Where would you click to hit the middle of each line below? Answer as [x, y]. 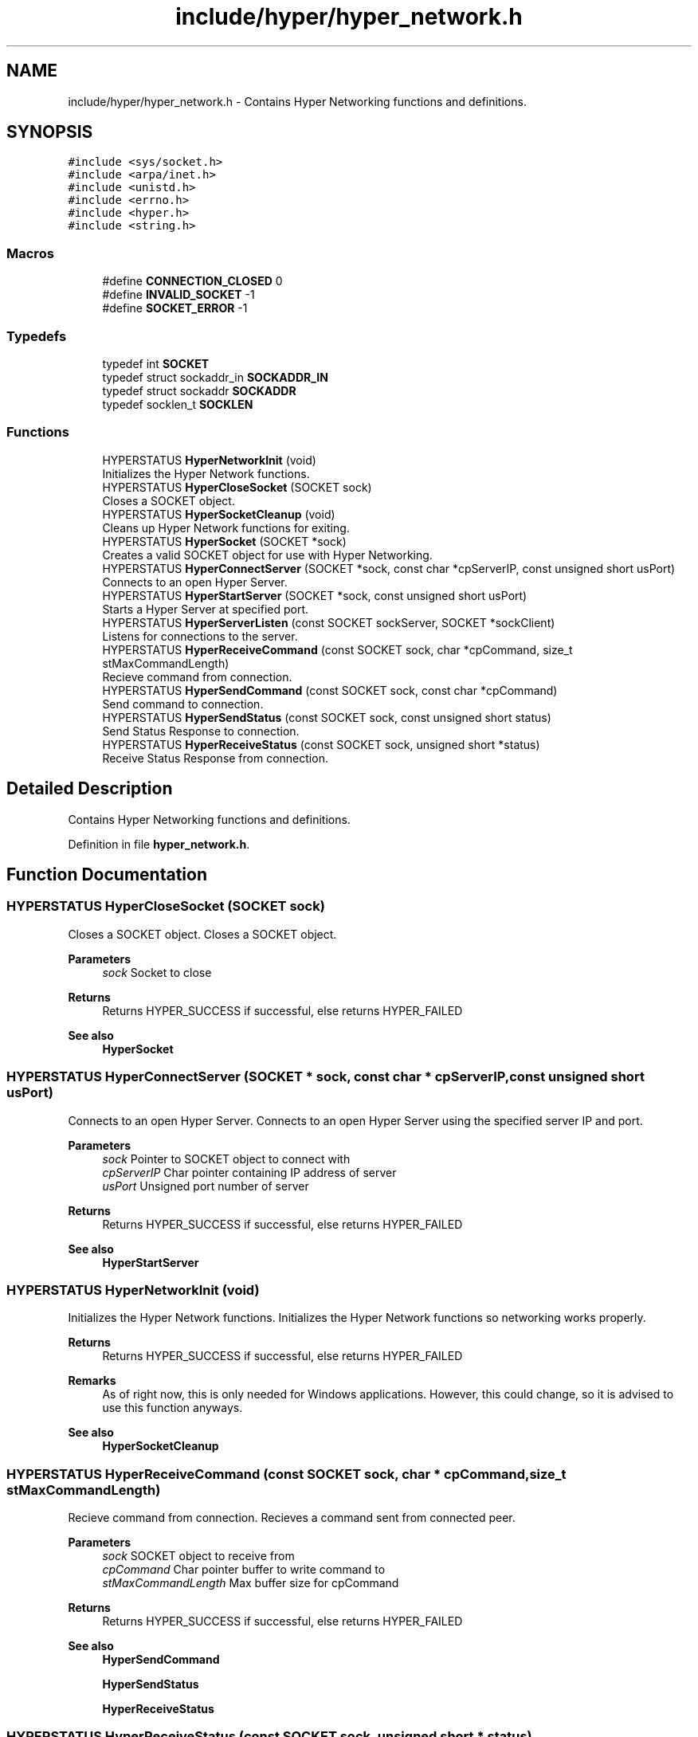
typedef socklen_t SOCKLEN [178, 404]
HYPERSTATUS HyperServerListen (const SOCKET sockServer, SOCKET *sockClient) [329, 622]
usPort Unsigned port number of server [206, 1186]
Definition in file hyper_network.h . [159, 844]
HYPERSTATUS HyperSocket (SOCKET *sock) [224, 541]
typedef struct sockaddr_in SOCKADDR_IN [215, 377]
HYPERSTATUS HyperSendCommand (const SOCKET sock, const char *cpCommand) [330, 690]
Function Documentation [107, 874]
